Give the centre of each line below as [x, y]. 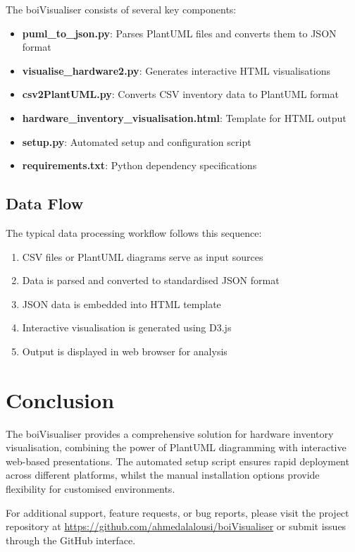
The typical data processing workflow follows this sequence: [134, 232]
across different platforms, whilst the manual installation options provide [163, 475]
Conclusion [60, 399]
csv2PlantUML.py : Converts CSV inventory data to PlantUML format [180, 94]
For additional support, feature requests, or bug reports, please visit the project [177, 512]
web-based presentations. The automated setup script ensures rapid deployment [177, 461]
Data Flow [45, 203]
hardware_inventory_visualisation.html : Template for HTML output [184, 117]
